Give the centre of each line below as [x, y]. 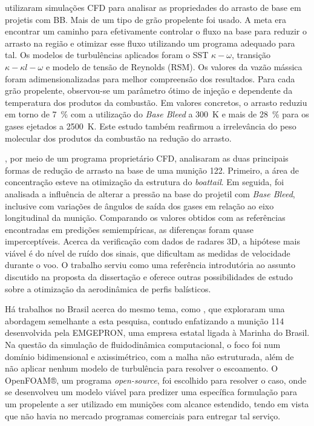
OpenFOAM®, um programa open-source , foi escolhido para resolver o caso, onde [156, 380]
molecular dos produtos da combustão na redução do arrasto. [118, 138]
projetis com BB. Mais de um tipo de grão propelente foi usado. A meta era [146, 19]
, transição [251, 55]
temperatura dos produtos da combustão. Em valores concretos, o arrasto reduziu [156, 102]
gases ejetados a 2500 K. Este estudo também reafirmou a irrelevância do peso [151, 126]
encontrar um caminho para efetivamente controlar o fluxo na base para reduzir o [156, 31]
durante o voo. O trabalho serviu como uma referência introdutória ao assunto [150, 265]
